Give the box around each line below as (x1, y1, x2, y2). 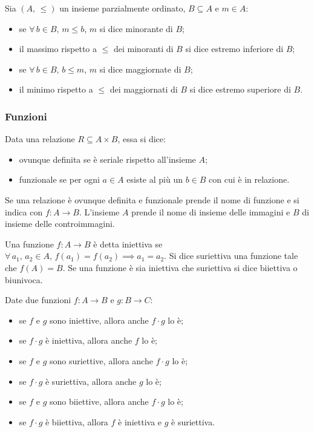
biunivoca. (5, 273, 43, 286)
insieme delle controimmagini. (5, 217, 115, 230)
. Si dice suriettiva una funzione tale (164, 249, 298, 262)
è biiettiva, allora (45, 415, 108, 428)
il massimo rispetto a (19, 42, 97, 55)
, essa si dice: (117, 133, 166, 145)
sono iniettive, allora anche (49, 313, 149, 326)
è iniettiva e (118, 415, 162, 428)
